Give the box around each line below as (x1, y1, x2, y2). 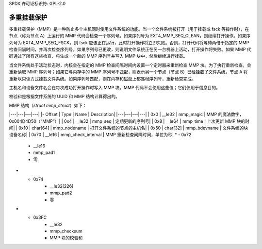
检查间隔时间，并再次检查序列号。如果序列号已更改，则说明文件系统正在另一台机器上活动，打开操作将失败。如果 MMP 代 (9, 47, 252, 52)
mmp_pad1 (33, 149, 55, 155)
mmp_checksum (49, 228, 82, 234)
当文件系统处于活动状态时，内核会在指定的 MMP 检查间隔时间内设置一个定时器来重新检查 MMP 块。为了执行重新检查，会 (9, 62, 252, 68)
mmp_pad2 (49, 190, 72, 196)
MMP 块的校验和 (49, 235, 83, 241)
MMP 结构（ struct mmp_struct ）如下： (9, 102, 87, 108)
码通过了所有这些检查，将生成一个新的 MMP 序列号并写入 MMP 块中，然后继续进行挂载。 (9, 53, 188, 59)
